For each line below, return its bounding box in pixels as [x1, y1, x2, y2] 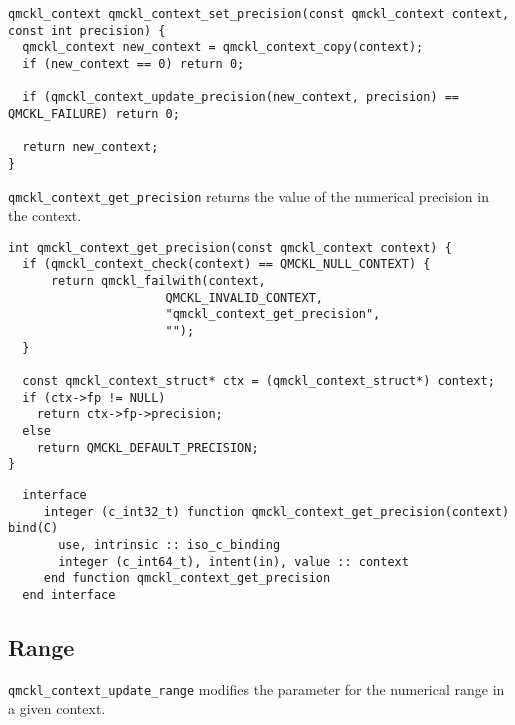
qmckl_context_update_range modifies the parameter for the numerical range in [8, 678, 505, 699]
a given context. [8, 698, 106, 719]
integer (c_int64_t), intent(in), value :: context [58, 554, 409, 569]
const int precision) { [8, 23, 166, 38]
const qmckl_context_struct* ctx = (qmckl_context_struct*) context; [22, 374, 495, 389]
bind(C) [8, 521, 59, 536]
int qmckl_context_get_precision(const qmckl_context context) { [8, 240, 452, 255]
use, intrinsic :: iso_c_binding [58, 537, 281, 552]
